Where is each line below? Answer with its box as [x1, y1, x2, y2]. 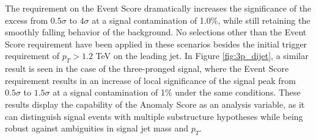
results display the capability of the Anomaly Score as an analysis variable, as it [5, 97, 305, 110]
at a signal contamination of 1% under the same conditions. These [53, 86, 301, 99]
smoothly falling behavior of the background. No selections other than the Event [5, 26, 307, 38]
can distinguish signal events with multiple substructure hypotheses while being [5, 110, 303, 122]
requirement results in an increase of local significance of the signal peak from [5, 74, 296, 86]
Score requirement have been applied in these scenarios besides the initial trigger [5, 37, 307, 50]
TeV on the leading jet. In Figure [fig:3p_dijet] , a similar [95, 49, 309, 62]
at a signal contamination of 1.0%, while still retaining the [92, 13, 310, 26]
